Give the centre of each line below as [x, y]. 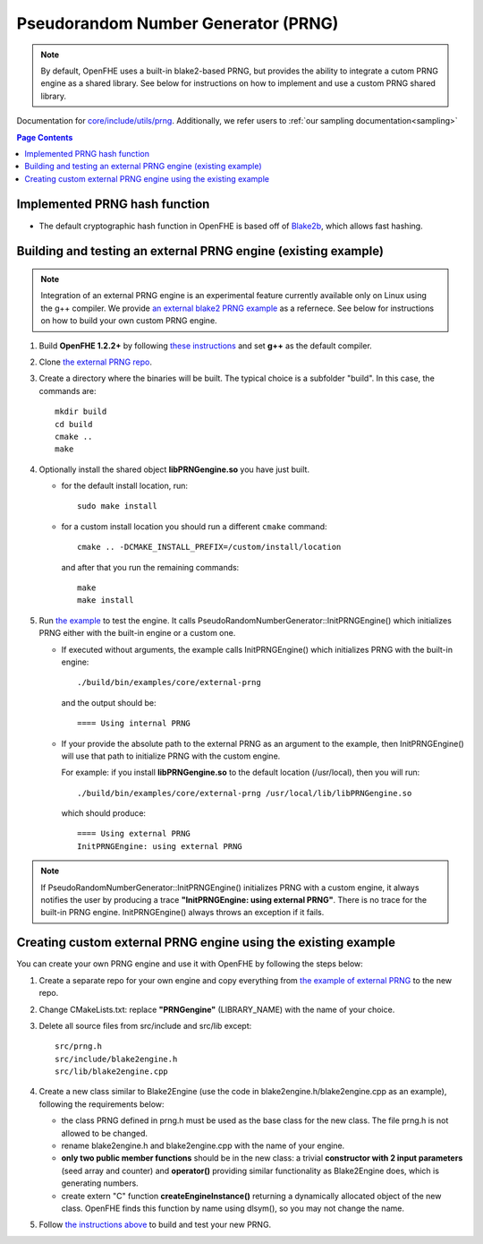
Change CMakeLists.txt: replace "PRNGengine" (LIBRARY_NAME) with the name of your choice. [217, 1009]
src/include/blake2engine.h [116, 1059]
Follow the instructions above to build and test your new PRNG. [155, 1225]
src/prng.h [79, 1047]
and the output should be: [109, 702]
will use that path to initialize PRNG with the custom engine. [171, 756]
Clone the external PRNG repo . [95, 362]
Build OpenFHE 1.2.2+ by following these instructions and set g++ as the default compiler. [206, 346]
